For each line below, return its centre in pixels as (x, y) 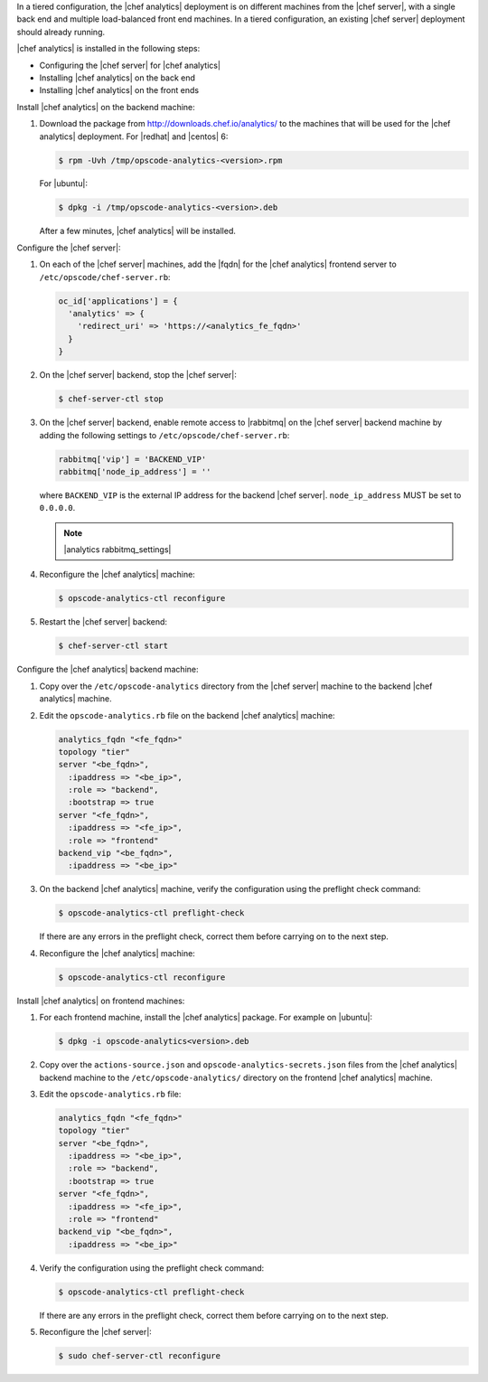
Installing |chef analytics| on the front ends (119, 90)
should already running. (61, 32)
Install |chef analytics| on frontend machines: (101, 1001)
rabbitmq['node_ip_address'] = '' (135, 471)
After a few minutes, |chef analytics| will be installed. (138, 231)
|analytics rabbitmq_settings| (117, 550)
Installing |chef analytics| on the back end (117, 78)
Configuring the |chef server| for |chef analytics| (130, 65)
